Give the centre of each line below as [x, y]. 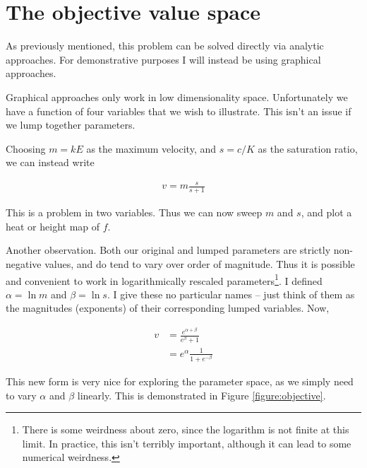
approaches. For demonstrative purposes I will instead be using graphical [163, 59]
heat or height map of [53, 226]
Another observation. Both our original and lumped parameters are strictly [168, 250]
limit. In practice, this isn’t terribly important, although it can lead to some [187, 443]
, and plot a [326, 212]
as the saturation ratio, [308, 148]
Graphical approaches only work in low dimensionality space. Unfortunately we [177, 96]
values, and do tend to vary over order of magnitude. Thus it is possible [200, 264]
